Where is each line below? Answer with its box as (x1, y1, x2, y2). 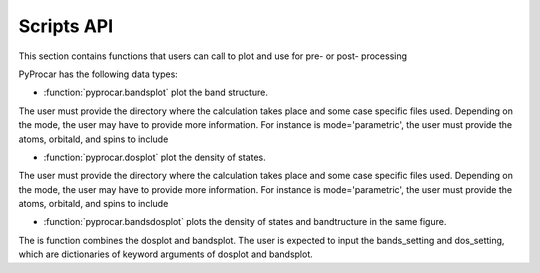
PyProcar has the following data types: (18, 68, 179, 80)
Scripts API (18, 15, 114, 37)
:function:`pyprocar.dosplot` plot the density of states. (43, 151, 267, 163)
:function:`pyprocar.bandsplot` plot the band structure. (43, 86, 269, 99)
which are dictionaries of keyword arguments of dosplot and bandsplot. (18, 248, 314, 260)
